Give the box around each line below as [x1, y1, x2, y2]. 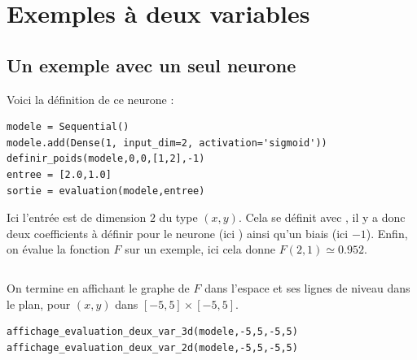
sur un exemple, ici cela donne [125, 241, 275, 258]
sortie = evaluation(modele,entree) [7, 184, 205, 197]
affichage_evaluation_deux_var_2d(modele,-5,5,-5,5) [7, 341, 298, 353]
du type [159, 209, 198, 226]
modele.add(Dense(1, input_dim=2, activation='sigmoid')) [7, 137, 327, 149]
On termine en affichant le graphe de [7, 279, 190, 296]
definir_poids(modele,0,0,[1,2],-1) [7, 153, 205, 165]
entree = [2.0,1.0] [7, 168, 112, 180]
